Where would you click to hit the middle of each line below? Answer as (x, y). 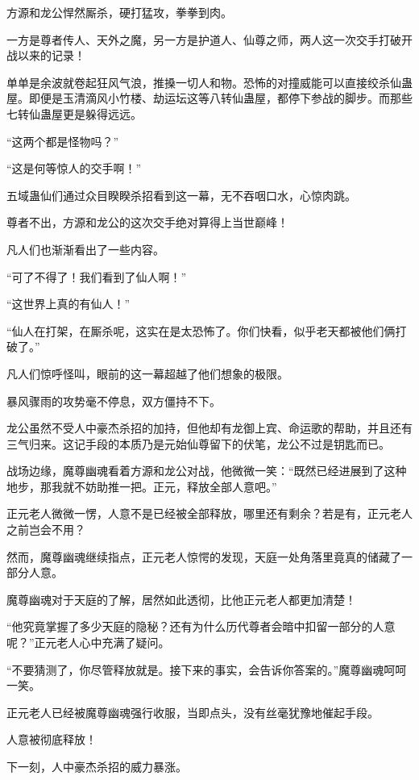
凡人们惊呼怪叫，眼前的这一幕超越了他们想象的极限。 (147, 373)
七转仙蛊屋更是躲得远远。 (74, 113)
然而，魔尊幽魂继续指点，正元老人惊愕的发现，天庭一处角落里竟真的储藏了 (204, 556)
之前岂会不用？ (46, 530)
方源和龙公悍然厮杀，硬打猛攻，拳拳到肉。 (119, 12)
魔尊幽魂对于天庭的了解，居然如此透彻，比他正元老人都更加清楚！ (181, 599)
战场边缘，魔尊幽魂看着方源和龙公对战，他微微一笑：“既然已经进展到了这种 (207, 471)
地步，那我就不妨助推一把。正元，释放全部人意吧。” (142, 486)
